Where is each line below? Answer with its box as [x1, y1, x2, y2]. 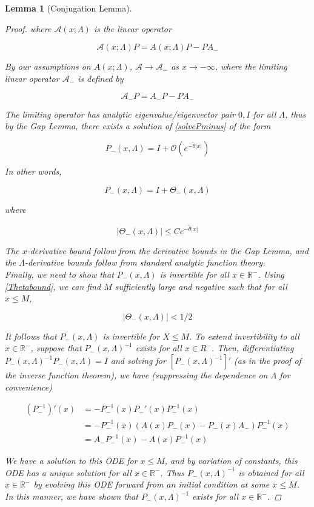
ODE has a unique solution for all [5, 466, 132, 478]
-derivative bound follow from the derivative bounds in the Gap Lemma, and [27, 244, 309, 257]
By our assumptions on [5, 60, 91, 73]
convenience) [5, 380, 52, 393]
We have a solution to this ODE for [5, 454, 138, 467]
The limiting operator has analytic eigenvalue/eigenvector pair [5, 107, 236, 120]
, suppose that [30, 341, 82, 354]
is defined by [78, 72, 124, 84]
